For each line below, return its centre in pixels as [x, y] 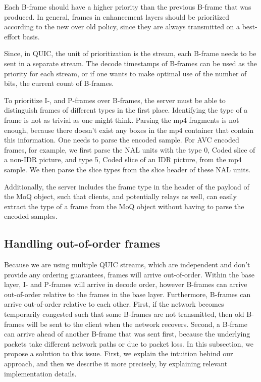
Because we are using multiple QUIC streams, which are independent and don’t [127, 265]
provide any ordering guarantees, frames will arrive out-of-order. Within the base [129, 274]
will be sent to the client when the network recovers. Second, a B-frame [137, 324]
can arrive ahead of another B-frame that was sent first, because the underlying [127, 334]
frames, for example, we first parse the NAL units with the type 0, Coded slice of [130, 149]
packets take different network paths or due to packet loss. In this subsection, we [129, 343]
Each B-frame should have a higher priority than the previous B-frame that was [128, 7]
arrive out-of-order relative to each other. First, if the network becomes [114, 304]
